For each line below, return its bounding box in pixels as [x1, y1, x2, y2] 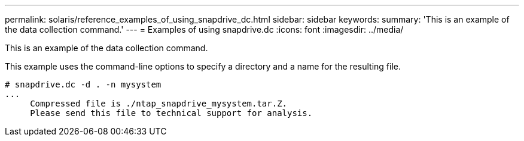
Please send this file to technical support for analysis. [30, 108, 313, 118]
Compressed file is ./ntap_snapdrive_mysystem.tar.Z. [30, 99, 288, 108]
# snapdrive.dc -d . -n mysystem [5, 80, 162, 89]
